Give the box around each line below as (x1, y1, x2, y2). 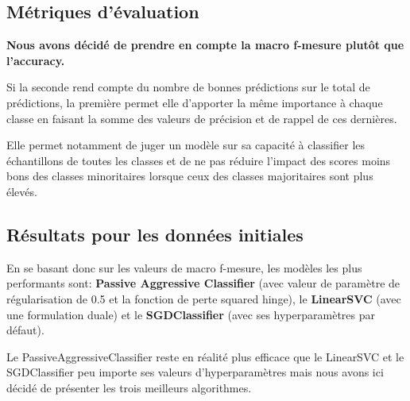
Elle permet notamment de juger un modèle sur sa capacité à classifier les (6, 137, 366, 153)
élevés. (6, 183, 37, 199)
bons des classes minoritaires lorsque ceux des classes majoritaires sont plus (6, 168, 373, 184)
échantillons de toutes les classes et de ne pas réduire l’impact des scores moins (6, 152, 391, 168)
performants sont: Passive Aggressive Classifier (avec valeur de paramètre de (6, 275, 400, 291)
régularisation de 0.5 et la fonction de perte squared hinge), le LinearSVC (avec (6, 290, 401, 307)
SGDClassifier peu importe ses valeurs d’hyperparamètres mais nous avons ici (6, 364, 384, 380)
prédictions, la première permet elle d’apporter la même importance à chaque (6, 94, 383, 110)
